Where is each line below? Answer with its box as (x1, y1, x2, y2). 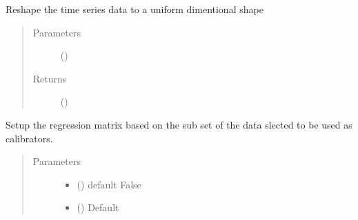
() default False (77, 177, 141, 191)
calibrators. (6, 131, 53, 145)
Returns (32, 71, 67, 85)
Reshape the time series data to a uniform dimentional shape (6, 2, 263, 16)
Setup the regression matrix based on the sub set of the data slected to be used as (6, 117, 352, 131)
